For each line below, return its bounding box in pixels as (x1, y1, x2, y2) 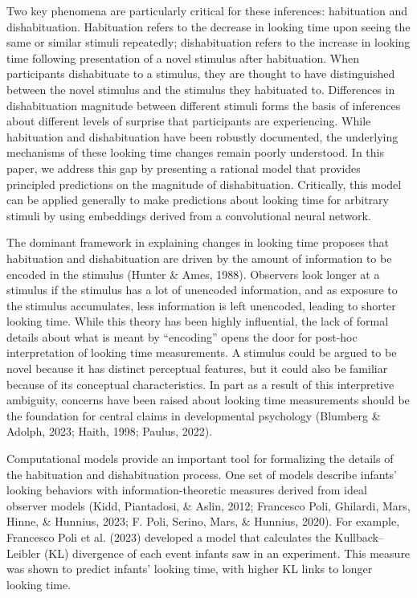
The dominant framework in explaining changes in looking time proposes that (6, 234, 389, 251)
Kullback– (334, 529, 384, 545)
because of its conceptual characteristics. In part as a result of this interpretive (6, 375, 395, 392)
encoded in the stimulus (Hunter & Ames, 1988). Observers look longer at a (6, 265, 380, 282)
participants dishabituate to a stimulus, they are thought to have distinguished (6, 65, 395, 82)
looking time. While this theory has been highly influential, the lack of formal (6, 313, 389, 330)
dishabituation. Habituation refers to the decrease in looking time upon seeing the (6, 18, 411, 35)
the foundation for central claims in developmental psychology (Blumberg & (6, 407, 381, 424)
